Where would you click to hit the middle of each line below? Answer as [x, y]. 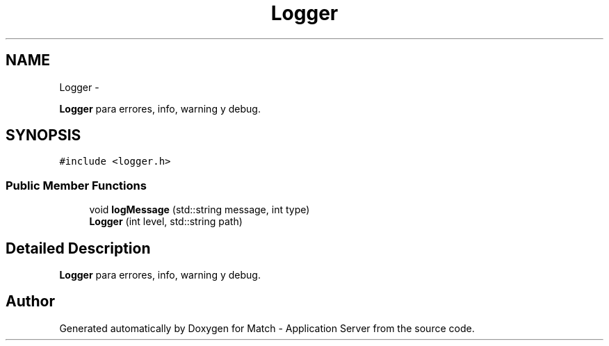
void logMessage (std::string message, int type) [200, 210]
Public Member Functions [76, 185]
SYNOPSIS [43, 135]
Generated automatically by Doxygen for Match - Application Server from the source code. [267, 328]
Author [30, 302]
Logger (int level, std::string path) [166, 222]
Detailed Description [78, 248]
